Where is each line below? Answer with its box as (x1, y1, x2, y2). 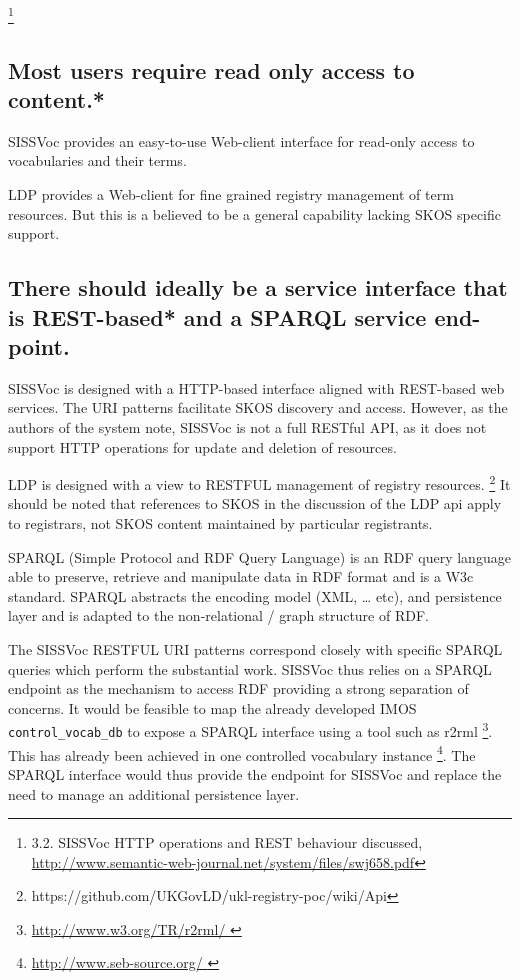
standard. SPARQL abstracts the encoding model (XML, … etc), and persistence (8, 585, 502, 606)
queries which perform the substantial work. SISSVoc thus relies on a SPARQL (8, 658, 492, 679)
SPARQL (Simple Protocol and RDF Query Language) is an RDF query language (8, 546, 511, 567)
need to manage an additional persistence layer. (8, 783, 300, 804)
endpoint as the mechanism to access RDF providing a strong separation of (8, 678, 469, 699)
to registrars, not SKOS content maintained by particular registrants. (8, 513, 433, 534)
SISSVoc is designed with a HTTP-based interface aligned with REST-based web (8, 377, 505, 398)
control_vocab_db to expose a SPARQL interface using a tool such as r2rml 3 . (8, 718, 493, 742)
